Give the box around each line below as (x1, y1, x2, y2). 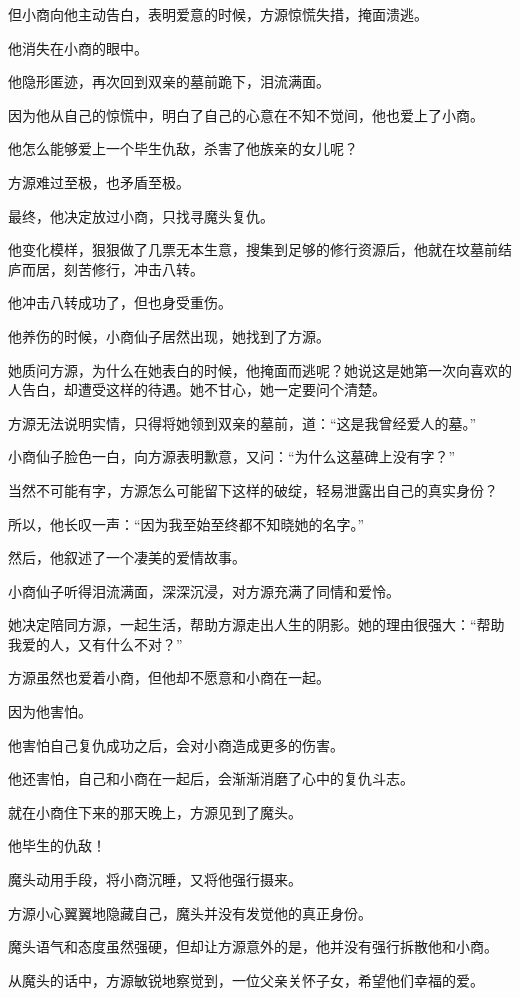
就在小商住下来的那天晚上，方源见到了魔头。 (8, 801, 302, 822)
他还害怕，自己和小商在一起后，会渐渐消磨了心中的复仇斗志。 (8, 768, 414, 789)
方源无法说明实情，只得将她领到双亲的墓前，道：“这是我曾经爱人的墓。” (8, 412, 477, 433)
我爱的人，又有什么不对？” (8, 633, 183, 654)
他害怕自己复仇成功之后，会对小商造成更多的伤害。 (8, 734, 344, 755)
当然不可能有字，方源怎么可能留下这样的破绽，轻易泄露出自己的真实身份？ (8, 479, 498, 500)
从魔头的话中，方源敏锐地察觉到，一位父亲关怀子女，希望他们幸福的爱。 (8, 969, 484, 990)
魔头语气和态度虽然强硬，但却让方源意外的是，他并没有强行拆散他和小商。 (8, 936, 498, 957)
